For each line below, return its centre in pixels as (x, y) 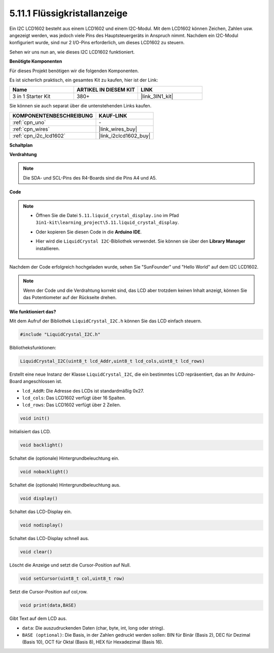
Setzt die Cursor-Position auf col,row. (49, 592)
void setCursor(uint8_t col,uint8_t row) (72, 579)
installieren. (48, 248)
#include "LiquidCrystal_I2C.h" (60, 334)
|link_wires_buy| (118, 129)
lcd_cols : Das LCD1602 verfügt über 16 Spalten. (74, 398)
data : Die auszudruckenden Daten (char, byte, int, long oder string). (93, 628)
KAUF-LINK (113, 115)
